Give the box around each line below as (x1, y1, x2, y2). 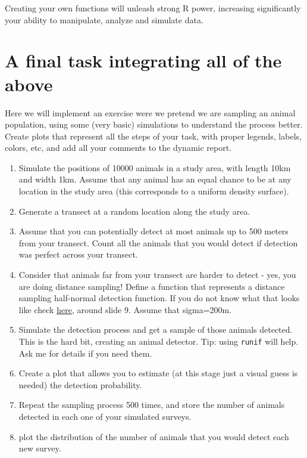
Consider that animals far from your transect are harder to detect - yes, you (18, 268, 296, 281)
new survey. (18, 442, 61, 454)
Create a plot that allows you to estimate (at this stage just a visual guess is (18, 367, 298, 379)
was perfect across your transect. (18, 248, 138, 261)
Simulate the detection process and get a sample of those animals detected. (18, 323, 293, 336)
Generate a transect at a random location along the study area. (18, 205, 250, 217)
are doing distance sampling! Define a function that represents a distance (18, 280, 285, 292)
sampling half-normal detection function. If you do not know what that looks (18, 292, 300, 304)
